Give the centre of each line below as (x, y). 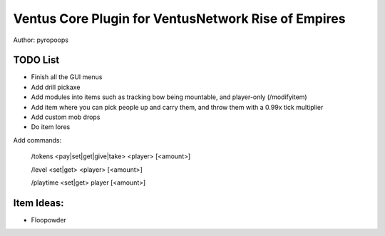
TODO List (36, 60)
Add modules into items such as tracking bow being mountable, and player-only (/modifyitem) (169, 97)
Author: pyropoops (41, 40)
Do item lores (51, 127)
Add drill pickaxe (56, 87)
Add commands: (37, 140)
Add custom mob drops (66, 117)
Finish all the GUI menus (67, 77)
